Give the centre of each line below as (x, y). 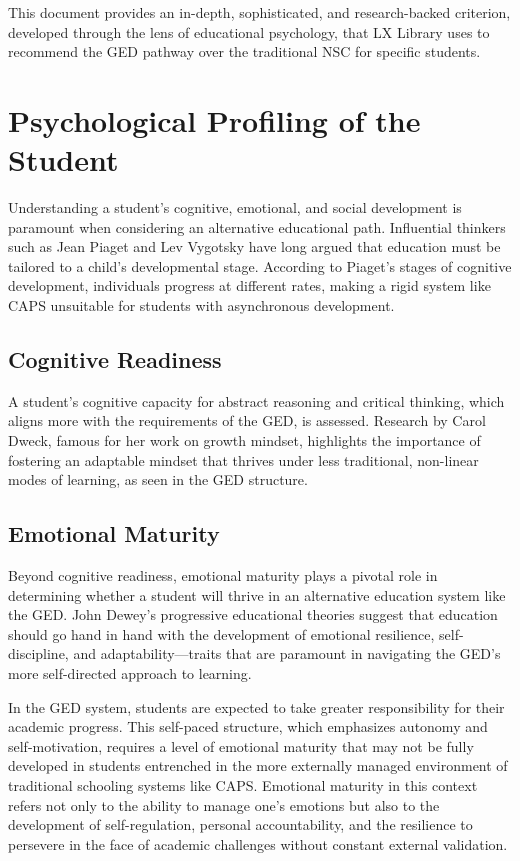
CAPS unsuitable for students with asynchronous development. (201, 305)
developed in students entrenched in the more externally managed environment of (258, 765)
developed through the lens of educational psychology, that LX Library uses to (249, 31)
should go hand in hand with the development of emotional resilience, (221, 633)
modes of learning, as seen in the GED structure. (158, 479)
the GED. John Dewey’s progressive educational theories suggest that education (253, 614)
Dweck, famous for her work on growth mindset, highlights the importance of (244, 440)
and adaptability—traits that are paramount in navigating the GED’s (287, 653)
